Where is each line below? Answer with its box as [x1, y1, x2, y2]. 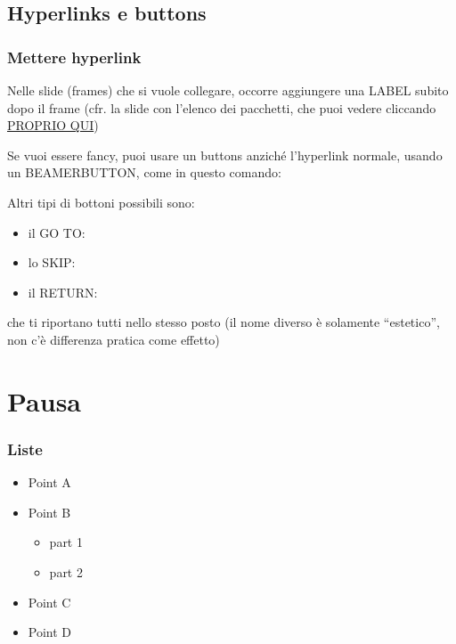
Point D [28, 623, 72, 641]
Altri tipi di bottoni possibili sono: [7, 192, 195, 211]
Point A [28, 473, 71, 492]
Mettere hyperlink [7, 45, 142, 68]
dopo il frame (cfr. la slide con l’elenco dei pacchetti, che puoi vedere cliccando [7, 98, 436, 117]
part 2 [49, 562, 83, 581]
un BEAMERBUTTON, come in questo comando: [7, 163, 281, 182]
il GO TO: [28, 223, 85, 241]
